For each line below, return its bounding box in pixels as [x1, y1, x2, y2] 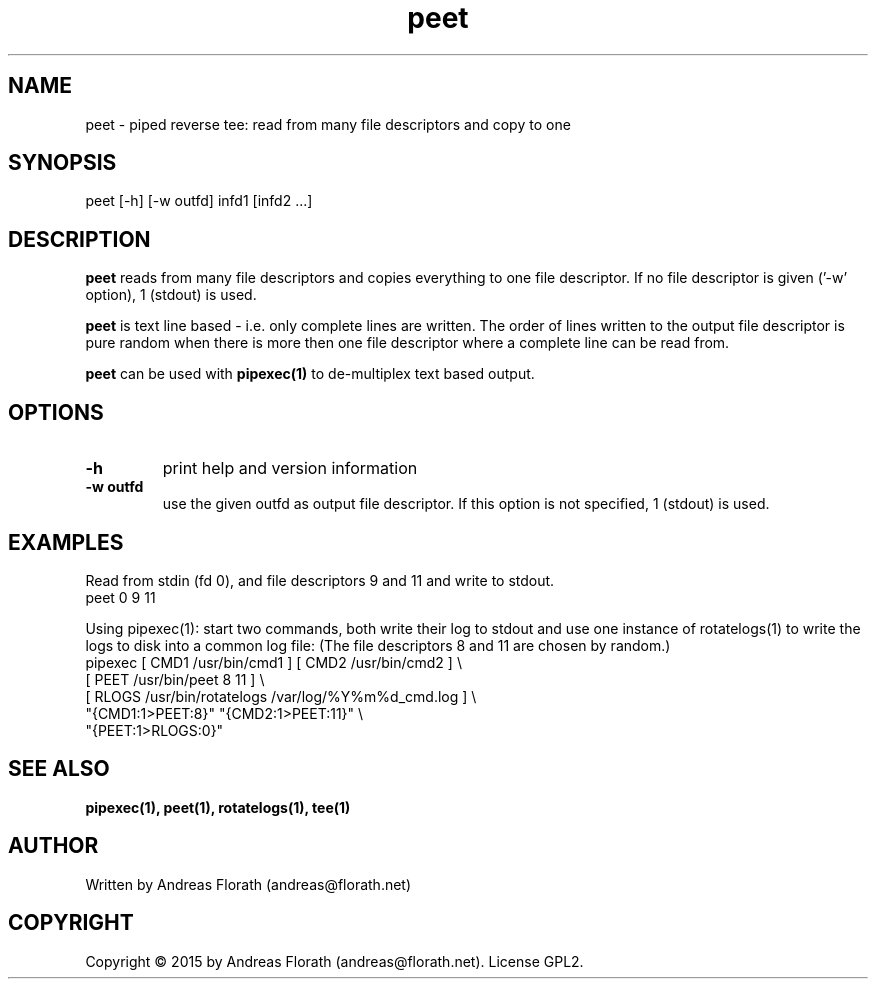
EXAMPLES [8, 529, 124, 555]
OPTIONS [8, 399, 104, 425]
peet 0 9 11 [85, 588, 156, 606]
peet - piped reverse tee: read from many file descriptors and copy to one [85, 115, 571, 133]
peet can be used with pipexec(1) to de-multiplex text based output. [85, 365, 535, 383]
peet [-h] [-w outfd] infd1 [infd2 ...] [85, 192, 313, 210]
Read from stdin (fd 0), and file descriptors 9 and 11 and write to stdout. [85, 571, 555, 589]
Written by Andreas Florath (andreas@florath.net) [85, 875, 412, 893]
